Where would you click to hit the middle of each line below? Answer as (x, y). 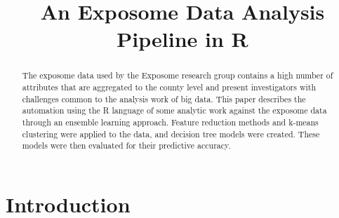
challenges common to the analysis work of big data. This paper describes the (164, 98)
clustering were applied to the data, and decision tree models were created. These (171, 134)
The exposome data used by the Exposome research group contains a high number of (178, 75)
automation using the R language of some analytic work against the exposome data (174, 110)
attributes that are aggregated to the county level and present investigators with (169, 87)
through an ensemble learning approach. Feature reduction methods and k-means (170, 122)
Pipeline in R (182, 39)
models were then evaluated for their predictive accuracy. (126, 145)
